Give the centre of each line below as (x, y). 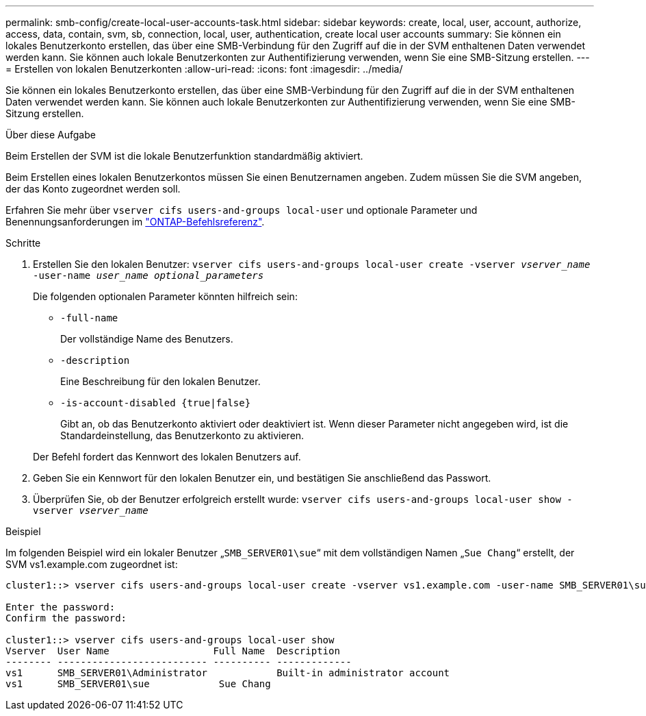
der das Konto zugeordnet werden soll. (93, 189)
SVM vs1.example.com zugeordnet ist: (92, 564)
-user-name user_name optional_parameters (148, 275)
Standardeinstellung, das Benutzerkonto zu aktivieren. (182, 435)
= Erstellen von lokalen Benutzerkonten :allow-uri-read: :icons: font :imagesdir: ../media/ (204, 69)
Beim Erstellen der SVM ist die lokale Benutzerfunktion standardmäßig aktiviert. (184, 156)
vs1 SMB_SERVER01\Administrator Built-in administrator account (228, 673)
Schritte (23, 243)
